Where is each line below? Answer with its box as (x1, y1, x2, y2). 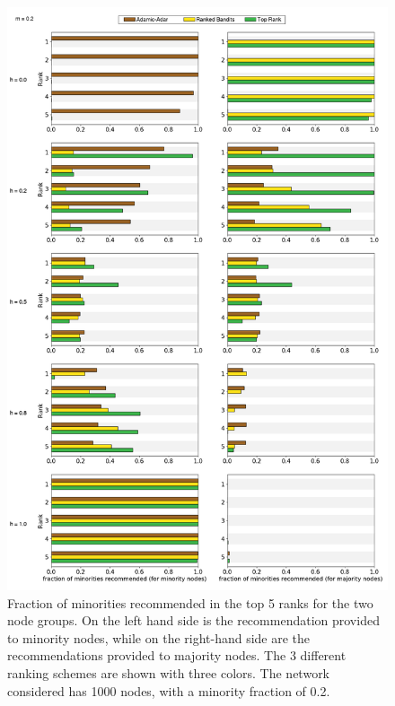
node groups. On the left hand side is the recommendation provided (7, 611, 380, 630)
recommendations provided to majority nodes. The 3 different (7, 646, 347, 665)
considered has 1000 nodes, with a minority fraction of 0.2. (7, 681, 330, 700)
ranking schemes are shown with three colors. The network (7, 663, 330, 682)
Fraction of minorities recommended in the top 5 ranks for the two (7, 593, 373, 612)
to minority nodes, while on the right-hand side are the (7, 628, 311, 647)
